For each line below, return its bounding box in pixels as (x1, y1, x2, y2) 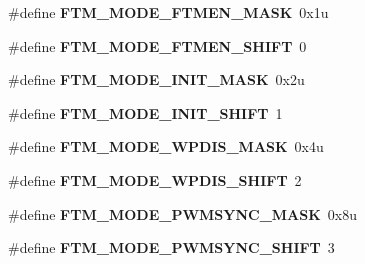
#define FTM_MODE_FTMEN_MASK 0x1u (8, 2, 329, 22)
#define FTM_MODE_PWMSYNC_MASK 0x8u (8, 203, 358, 224)
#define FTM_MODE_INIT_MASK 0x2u (8, 69, 305, 90)
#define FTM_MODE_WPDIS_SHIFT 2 (8, 169, 302, 190)
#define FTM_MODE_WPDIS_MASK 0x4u (8, 136, 324, 157)
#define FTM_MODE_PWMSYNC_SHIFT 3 (8, 237, 335, 258)
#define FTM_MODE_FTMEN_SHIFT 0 (8, 35, 307, 56)
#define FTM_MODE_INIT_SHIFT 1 (8, 102, 283, 123)
